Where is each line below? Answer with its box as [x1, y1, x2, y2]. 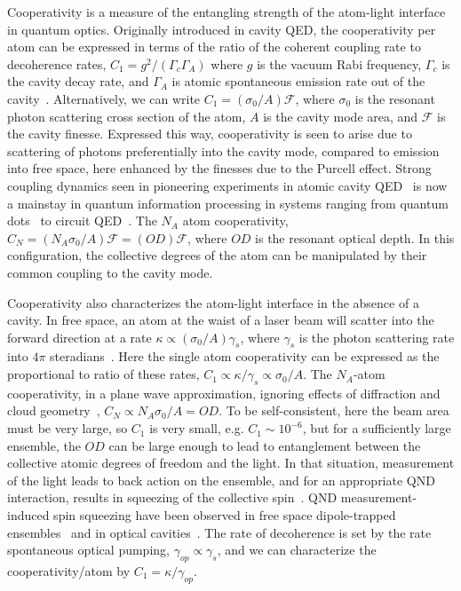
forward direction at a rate [7, 327, 152, 346]
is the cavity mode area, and [263, 106, 418, 125]
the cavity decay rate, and [7, 72, 149, 91]
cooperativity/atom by [7, 562, 131, 580]
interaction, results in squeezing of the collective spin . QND [7, 488, 338, 507]
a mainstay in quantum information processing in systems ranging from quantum [7, 193, 449, 212]
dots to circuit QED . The [7, 211, 157, 230]
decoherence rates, [7, 54, 107, 73]
